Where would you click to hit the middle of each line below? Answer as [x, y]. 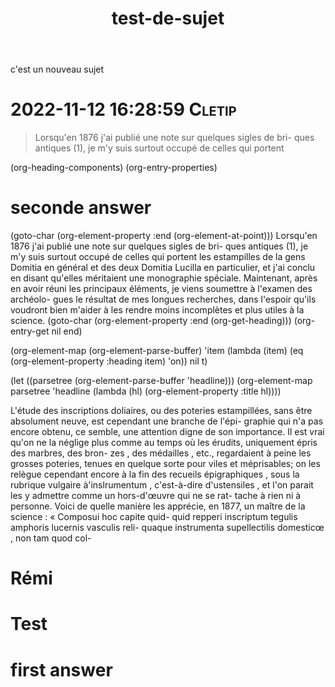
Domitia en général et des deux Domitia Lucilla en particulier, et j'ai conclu [163, 268]
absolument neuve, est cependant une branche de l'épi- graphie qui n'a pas [167, 421]
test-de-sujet [168, 18]
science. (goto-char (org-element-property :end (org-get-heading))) [151, 321]
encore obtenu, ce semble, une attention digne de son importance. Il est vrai [167, 432]
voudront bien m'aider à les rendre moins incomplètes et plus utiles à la [157, 310]
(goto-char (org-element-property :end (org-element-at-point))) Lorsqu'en [164, 236]
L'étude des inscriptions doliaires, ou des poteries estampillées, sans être [161, 411]
